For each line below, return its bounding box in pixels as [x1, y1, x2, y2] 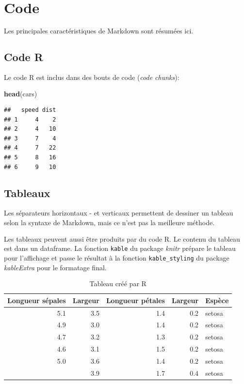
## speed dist [4, 107, 56, 114]
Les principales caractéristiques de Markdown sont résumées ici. [4, 26, 194, 36]
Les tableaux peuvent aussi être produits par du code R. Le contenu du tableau [4, 233, 240, 244]
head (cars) [4, 88, 37, 98]
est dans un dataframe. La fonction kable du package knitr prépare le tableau [4, 243, 236, 253]
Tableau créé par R [89, 278, 146, 289]
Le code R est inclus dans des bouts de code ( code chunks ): [4, 72, 179, 82]
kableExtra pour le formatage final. [4, 262, 107, 272]
